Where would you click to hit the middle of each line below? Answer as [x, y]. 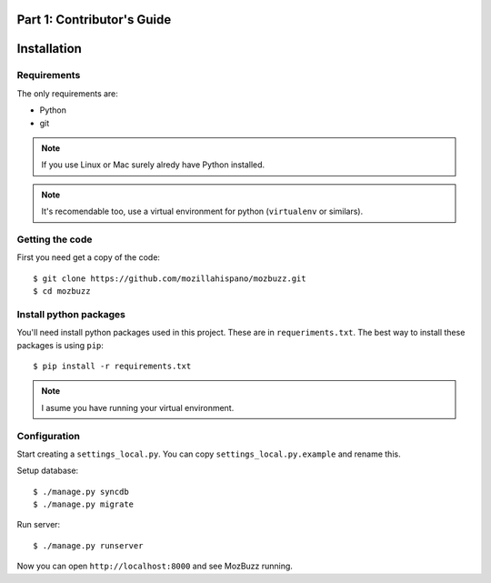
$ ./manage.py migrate [84, 504]
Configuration [49, 436]
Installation [49, 49]
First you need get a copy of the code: [89, 257]
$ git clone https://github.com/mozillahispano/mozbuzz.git [170, 278]
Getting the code [55, 239]
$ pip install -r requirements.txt [112, 366]
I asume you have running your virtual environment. [138, 407]
